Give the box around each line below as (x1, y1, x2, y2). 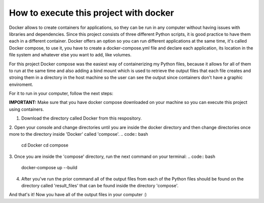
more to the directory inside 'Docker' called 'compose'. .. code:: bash (9, 131, 149, 137)
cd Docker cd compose (21, 142, 68, 148)
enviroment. (9, 81, 34, 87)
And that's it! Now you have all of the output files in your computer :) (9, 192, 147, 198)
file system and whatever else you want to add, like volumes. (9, 52, 132, 58)
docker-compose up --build (21, 165, 78, 171)
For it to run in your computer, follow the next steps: (9, 91, 113, 97)
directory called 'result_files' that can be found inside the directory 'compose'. (21, 182, 178, 188)
